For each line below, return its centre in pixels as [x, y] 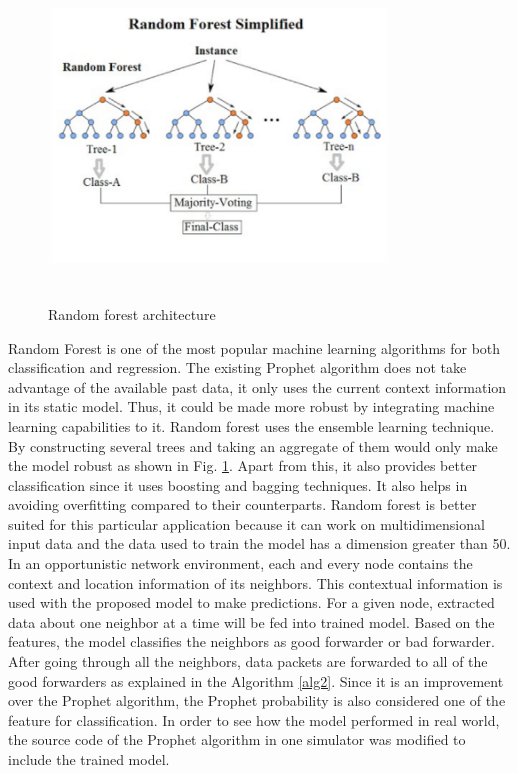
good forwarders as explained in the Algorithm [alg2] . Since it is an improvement [256, 680]
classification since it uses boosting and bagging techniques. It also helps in [238, 484]
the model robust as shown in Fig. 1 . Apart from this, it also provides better [243, 465]
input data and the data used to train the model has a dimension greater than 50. [259, 543]
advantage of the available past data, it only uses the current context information [257, 386]
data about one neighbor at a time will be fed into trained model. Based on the [251, 621]
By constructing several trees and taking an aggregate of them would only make [253, 445]
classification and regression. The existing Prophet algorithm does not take [237, 367]
